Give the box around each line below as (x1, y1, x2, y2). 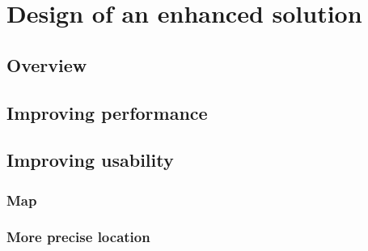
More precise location (6, 227, 150, 247)
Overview (6, 52, 87, 77)
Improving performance (6, 100, 208, 125)
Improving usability (6, 147, 174, 172)
